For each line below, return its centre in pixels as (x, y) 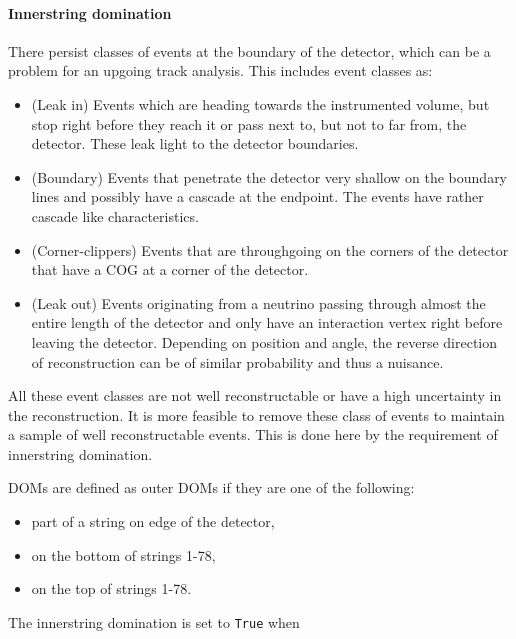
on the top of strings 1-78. (111, 588)
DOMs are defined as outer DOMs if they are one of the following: (211, 487)
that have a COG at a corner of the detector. (170, 269)
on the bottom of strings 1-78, (123, 554)
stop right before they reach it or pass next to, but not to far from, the (249, 123)
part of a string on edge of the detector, (153, 521)
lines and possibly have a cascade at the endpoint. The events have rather (257, 196)
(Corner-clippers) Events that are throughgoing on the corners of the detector (270, 249)
